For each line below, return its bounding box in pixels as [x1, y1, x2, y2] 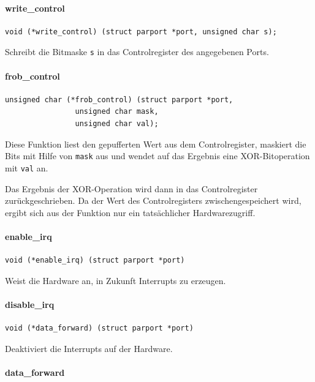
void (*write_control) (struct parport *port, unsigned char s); [5, 27, 277, 36]
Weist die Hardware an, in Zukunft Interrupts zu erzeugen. [5, 274, 226, 286]
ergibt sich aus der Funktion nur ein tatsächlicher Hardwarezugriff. [5, 206, 256, 219]
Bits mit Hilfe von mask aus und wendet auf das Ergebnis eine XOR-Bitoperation [5, 149, 310, 162]
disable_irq [5, 298, 55, 310]
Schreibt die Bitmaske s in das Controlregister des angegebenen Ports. [5, 45, 269, 58]
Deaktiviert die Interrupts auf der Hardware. [5, 342, 173, 354]
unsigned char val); [75, 119, 159, 129]
